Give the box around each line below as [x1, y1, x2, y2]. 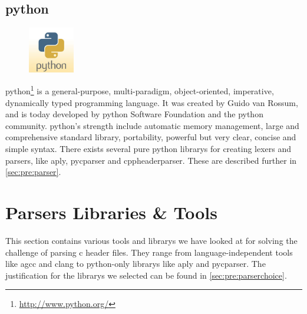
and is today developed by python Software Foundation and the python [5, 108, 263, 120]
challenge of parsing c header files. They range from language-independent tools [5, 246, 293, 258]
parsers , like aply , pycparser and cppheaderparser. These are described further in [5, 154, 297, 166]
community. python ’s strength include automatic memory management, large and [5, 119, 299, 131]
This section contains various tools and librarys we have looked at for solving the [5, 234, 298, 246]
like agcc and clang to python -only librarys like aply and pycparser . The [5, 257, 266, 270]
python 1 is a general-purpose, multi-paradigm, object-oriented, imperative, [5, 83, 274, 97]
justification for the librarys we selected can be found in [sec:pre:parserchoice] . [5, 269, 287, 281]
